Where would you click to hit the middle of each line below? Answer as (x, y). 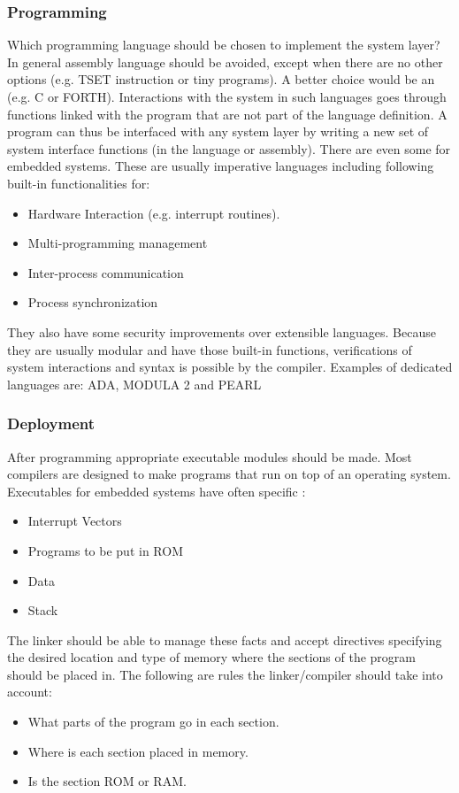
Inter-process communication (106, 272)
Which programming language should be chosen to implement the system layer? (224, 45)
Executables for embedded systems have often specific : (157, 491)
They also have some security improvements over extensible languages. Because (222, 331)
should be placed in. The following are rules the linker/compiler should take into (225, 674)
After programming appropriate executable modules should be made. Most (210, 456)
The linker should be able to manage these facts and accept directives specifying (225, 639)
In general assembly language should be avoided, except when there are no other (225, 62)
